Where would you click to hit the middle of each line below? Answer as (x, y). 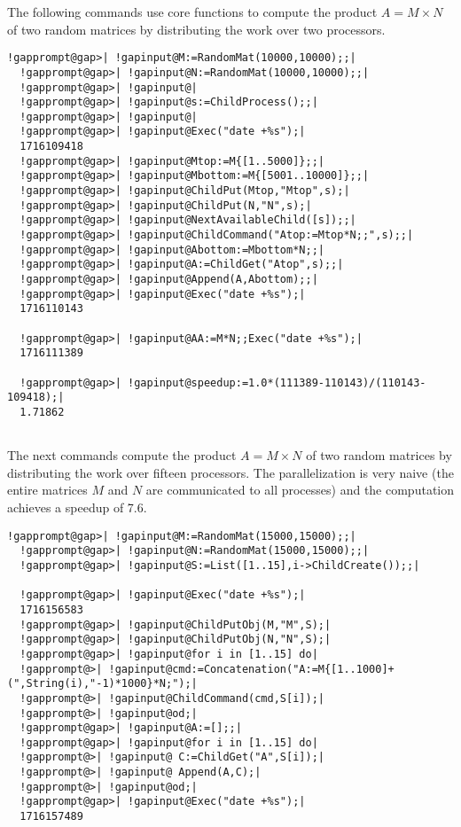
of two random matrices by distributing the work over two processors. (196, 29)
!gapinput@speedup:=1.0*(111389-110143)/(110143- (277, 382)
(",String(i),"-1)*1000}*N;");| (102, 684)
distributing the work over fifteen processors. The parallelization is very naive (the (230, 472)
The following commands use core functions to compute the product (192, 12)
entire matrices (47, 490)
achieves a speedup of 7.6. (77, 507)
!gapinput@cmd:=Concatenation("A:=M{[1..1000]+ (251, 669)
